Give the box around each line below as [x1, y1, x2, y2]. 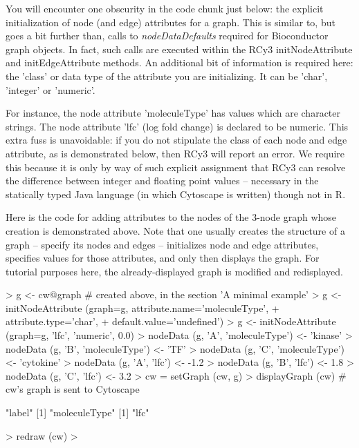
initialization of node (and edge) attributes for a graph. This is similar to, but [6, 14, 335, 29]
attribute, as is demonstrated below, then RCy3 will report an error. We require [6, 146, 345, 160]
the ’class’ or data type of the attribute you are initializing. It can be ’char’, [6, 68, 328, 83]
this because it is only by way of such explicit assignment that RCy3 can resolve [6, 159, 346, 174]
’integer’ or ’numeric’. [6, 82, 95, 97]
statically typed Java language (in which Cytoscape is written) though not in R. [6, 186, 346, 201]
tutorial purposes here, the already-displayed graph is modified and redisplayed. [6, 264, 343, 278]
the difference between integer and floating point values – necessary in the [6, 173, 319, 188]
